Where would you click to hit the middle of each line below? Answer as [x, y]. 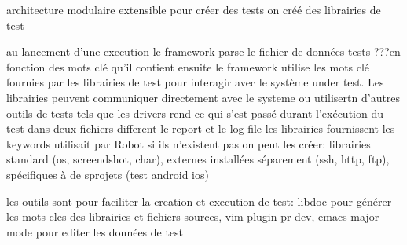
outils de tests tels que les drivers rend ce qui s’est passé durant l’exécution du [195, 113]
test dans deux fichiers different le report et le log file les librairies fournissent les [201, 128]
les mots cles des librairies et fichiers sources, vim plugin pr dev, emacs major [193, 216]
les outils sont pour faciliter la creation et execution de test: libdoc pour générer [199, 201]
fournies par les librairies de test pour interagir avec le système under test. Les [195, 82]
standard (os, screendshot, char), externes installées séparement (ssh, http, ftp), [198, 159]
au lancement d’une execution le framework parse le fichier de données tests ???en [203, 51]
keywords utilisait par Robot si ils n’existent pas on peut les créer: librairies [189, 143]
